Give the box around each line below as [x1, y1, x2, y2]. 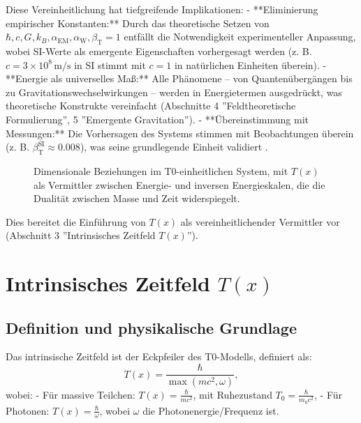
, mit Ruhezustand [193, 387, 272, 401]
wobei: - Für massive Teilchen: [6, 387, 135, 401]
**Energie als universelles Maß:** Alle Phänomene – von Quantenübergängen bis [6, 71, 353, 86]
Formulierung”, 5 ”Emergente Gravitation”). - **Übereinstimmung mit [6, 111, 309, 126]
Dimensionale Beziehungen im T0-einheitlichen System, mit [34, 163, 288, 178]
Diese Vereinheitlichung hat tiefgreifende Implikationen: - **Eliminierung [6, 2, 318, 16]
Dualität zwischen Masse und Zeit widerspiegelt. [34, 191, 240, 206]
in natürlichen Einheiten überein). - [174, 57, 327, 72]
